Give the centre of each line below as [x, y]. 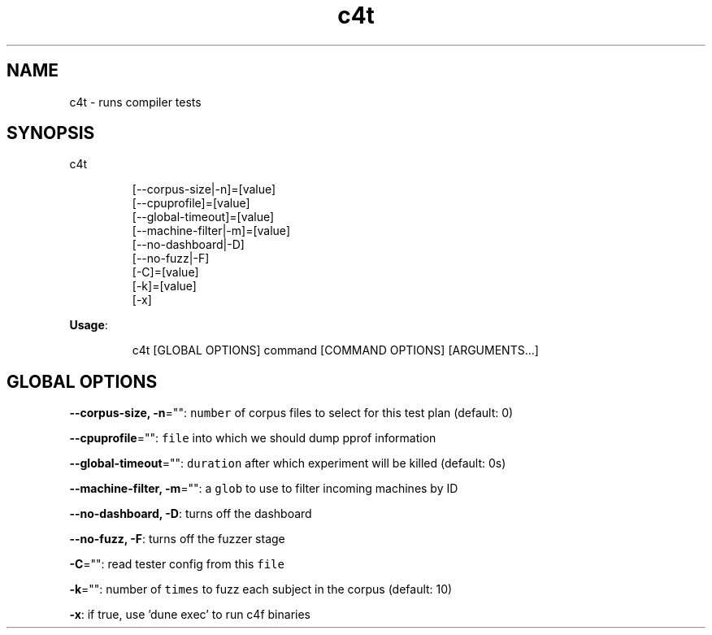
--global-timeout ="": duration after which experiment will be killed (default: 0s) [288, 463]
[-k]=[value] [164, 286]
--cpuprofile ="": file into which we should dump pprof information [253, 438]
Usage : [89, 325]
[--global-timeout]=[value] [203, 217]
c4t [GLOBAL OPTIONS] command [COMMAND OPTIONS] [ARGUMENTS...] [335, 350]
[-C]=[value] [165, 272]
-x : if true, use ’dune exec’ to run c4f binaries [190, 615]
